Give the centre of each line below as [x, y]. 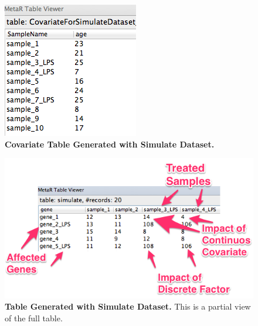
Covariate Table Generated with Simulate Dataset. [110, 144]
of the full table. [34, 318]
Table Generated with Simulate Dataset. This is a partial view [128, 306]
